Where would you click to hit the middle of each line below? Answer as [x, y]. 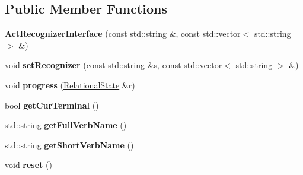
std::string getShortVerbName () [69, 144]
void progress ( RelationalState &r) [70, 85]
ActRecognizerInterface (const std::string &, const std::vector [123, 34]
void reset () [28, 165]
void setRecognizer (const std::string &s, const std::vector [114, 65]
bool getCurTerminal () [52, 105]
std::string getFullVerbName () [66, 125]
